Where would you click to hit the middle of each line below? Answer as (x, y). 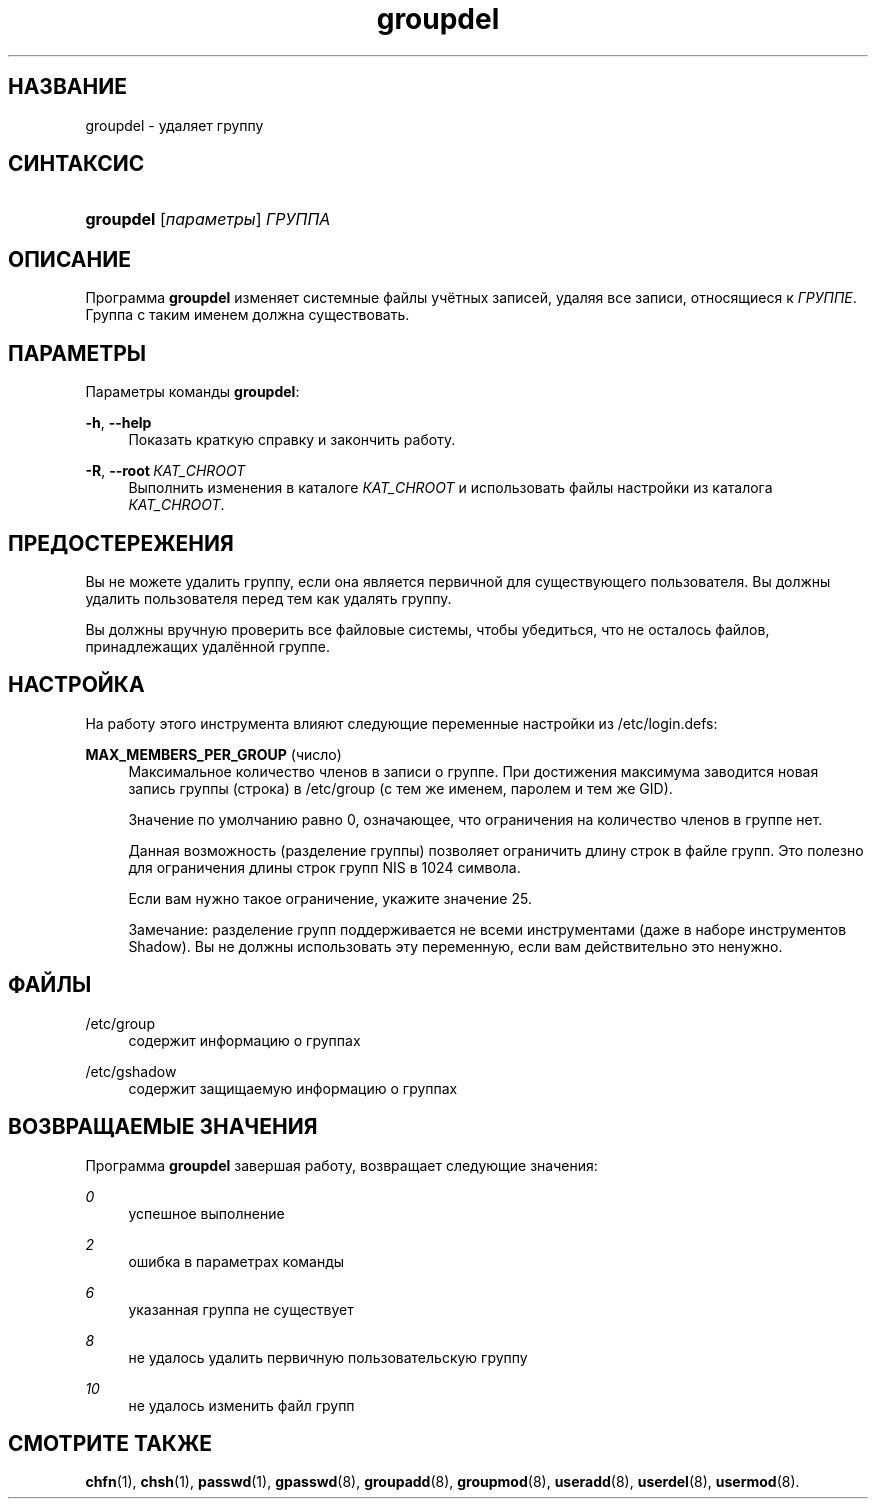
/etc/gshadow (131, 1071)
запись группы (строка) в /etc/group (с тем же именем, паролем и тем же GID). (400, 788)
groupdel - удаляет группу (174, 125)
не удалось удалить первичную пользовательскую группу (328, 1357)
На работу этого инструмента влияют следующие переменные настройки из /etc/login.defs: (401, 723)
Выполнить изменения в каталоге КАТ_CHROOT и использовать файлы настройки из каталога (450, 488)
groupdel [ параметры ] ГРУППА (208, 219)
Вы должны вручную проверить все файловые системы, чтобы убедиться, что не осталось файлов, (427, 629)
